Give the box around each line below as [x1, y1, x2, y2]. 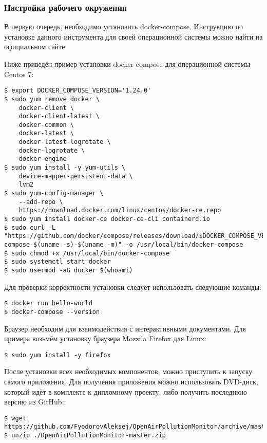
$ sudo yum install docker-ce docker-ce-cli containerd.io [4, 215, 210, 223]
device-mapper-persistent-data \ [18, 172, 133, 180]
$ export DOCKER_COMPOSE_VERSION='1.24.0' [4, 87, 151, 95]
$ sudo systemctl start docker [4, 258, 111, 266]
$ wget [4, 414, 26, 422]
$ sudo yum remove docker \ [4, 95, 100, 103]
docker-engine [18, 155, 67, 163]
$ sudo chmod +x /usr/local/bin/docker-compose [4, 249, 170, 257]
